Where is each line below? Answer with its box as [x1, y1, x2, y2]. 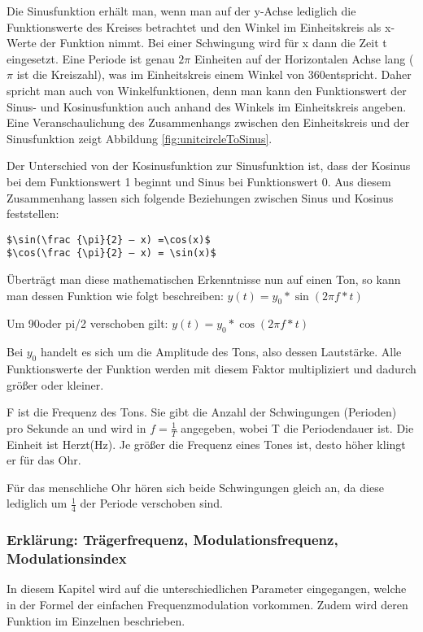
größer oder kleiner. [7, 376, 104, 393]
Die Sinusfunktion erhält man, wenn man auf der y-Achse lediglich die [7, 2, 356, 19]
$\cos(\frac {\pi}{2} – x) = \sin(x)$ [7, 247, 216, 259]
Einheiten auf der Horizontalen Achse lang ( [194, 50, 414, 67]
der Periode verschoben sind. [80, 495, 223, 512]
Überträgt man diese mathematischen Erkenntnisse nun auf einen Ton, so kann [7, 271, 401, 288]
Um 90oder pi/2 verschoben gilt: [7, 315, 168, 332]
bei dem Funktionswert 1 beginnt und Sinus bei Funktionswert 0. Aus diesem [7, 172, 391, 190]
